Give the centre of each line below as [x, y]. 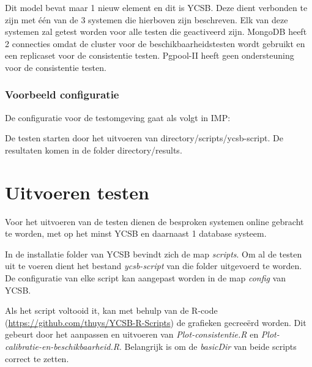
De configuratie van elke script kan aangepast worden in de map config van [146, 278]
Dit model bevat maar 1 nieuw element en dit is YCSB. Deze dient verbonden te [156, 7]
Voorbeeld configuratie [62, 95]
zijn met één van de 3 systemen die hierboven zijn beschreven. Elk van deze [147, 19]
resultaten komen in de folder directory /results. [94, 150]
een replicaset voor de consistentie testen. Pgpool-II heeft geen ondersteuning [150, 55]
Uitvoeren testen [77, 192]
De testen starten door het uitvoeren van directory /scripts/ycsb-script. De [144, 138]
